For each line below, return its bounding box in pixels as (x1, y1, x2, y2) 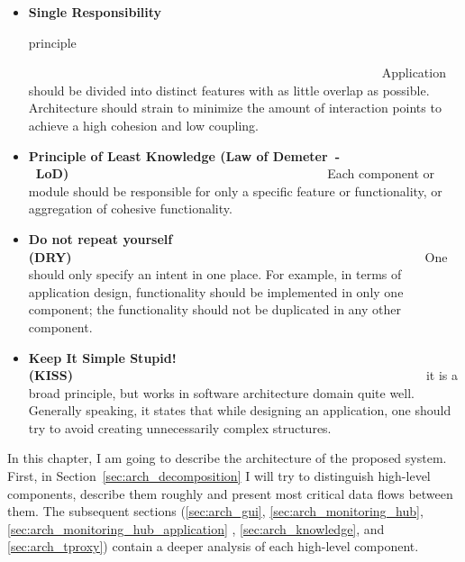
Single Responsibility (28, 3, 162, 21)
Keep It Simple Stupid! (28, 348, 177, 367)
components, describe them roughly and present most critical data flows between (7, 484, 453, 503)
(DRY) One (28, 247, 448, 266)
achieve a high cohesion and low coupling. (28, 115, 259, 134)
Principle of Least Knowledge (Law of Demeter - (28, 146, 341, 165)
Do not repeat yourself (28, 229, 173, 248)
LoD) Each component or (35, 164, 435, 183)
